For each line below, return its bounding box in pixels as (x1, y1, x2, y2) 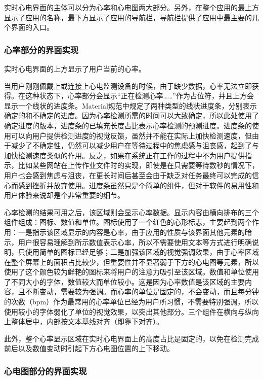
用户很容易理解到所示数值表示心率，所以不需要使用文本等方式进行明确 (18, 236, 252, 247)
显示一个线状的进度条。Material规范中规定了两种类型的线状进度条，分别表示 (4, 100, 257, 111)
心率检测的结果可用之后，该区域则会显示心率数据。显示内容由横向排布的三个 (4, 206, 259, 217)
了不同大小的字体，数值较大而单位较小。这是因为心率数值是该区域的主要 (4, 276, 245, 287)
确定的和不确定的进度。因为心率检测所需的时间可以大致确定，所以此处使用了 (4, 110, 259, 121)
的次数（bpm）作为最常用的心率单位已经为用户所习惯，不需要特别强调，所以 (4, 296, 259, 307)
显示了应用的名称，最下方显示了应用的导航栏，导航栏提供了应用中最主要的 (4, 12, 252, 22)
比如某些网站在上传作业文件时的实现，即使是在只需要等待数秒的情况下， (18, 160, 259, 170)
